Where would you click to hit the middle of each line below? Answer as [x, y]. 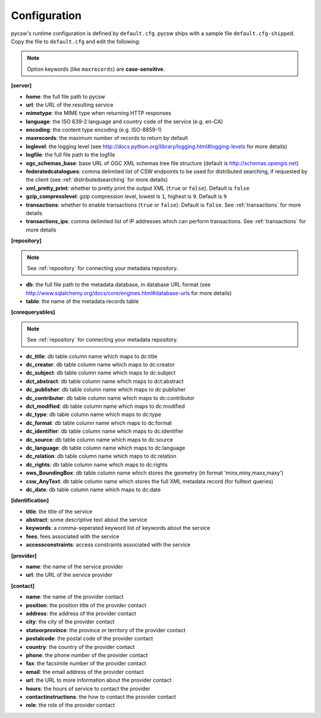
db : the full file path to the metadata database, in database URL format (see [118, 285]
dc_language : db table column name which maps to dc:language [106, 448]
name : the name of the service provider [75, 567]
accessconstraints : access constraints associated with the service [108, 545]
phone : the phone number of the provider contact [87, 655]
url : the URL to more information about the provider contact [99, 680]
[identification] [30, 501]
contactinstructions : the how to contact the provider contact [101, 697]
